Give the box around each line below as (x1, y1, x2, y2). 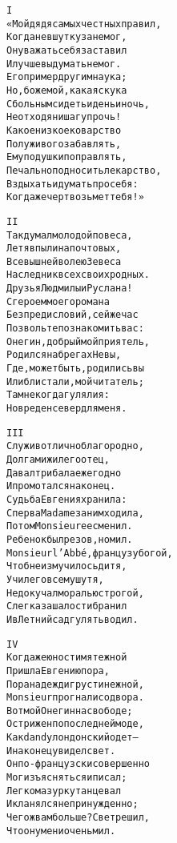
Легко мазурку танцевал (6, 785, 122, 797)
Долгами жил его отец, (6, 454, 110, 465)
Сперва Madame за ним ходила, (6, 507, 144, 519)
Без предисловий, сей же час (6, 309, 139, 321)
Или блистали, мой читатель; (6, 375, 144, 387)
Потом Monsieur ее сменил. (6, 520, 133, 532)
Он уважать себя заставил (6, 44, 127, 56)
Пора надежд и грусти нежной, (6, 678, 144, 690)
